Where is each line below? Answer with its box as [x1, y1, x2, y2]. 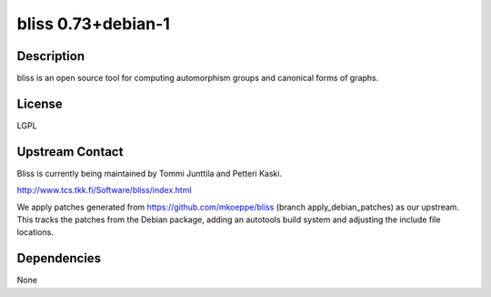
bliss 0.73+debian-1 [16, 14, 170, 34]
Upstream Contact [16, 144, 124, 159]
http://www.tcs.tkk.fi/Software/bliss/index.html [16, 185, 192, 196]
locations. [16, 227, 54, 238]
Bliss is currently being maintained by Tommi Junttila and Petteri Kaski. [16, 168, 282, 179]
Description [16, 48, 85, 64]
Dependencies [16, 251, 102, 266]
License [16, 96, 63, 111]
